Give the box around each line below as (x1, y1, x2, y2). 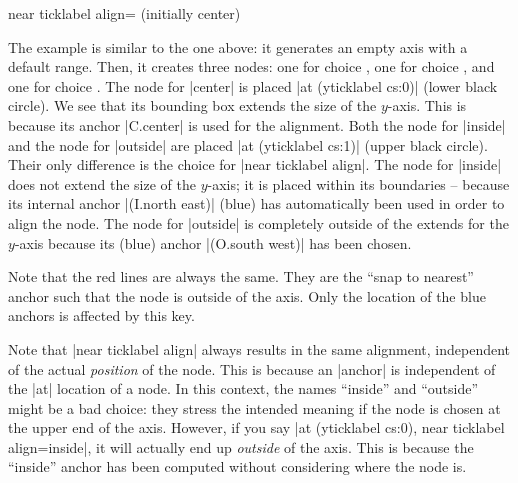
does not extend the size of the (8, 173, 196, 194)
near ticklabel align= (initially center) (8, 3, 241, 23)
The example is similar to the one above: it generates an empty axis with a (8, 36, 468, 57)
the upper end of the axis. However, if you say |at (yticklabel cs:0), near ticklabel (8, 417, 505, 438)
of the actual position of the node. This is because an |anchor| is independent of (8, 358, 496, 379)
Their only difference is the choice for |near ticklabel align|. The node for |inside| (8, 154, 502, 175)
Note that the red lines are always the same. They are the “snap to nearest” (8, 266, 474, 287)
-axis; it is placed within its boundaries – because (207, 173, 510, 194)
